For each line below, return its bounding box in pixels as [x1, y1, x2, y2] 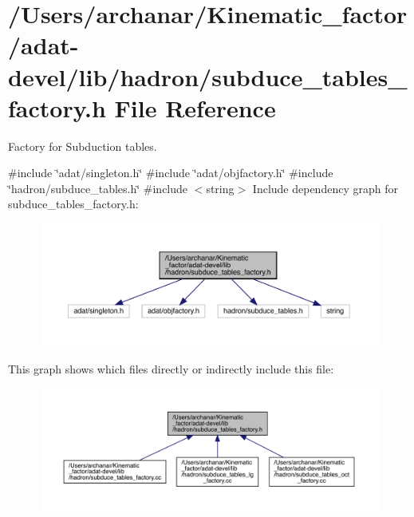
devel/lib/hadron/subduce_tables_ [8, 60, 408, 93]
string [206, 180, 235, 196]
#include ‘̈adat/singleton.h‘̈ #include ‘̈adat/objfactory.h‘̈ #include [8, 164, 333, 181]
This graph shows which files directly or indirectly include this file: [8, 360, 334, 377]
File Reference [114, 91, 276, 124]
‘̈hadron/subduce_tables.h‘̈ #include [8, 180, 188, 196]
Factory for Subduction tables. [8, 137, 157, 154]
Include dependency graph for [252, 180, 398, 196]
